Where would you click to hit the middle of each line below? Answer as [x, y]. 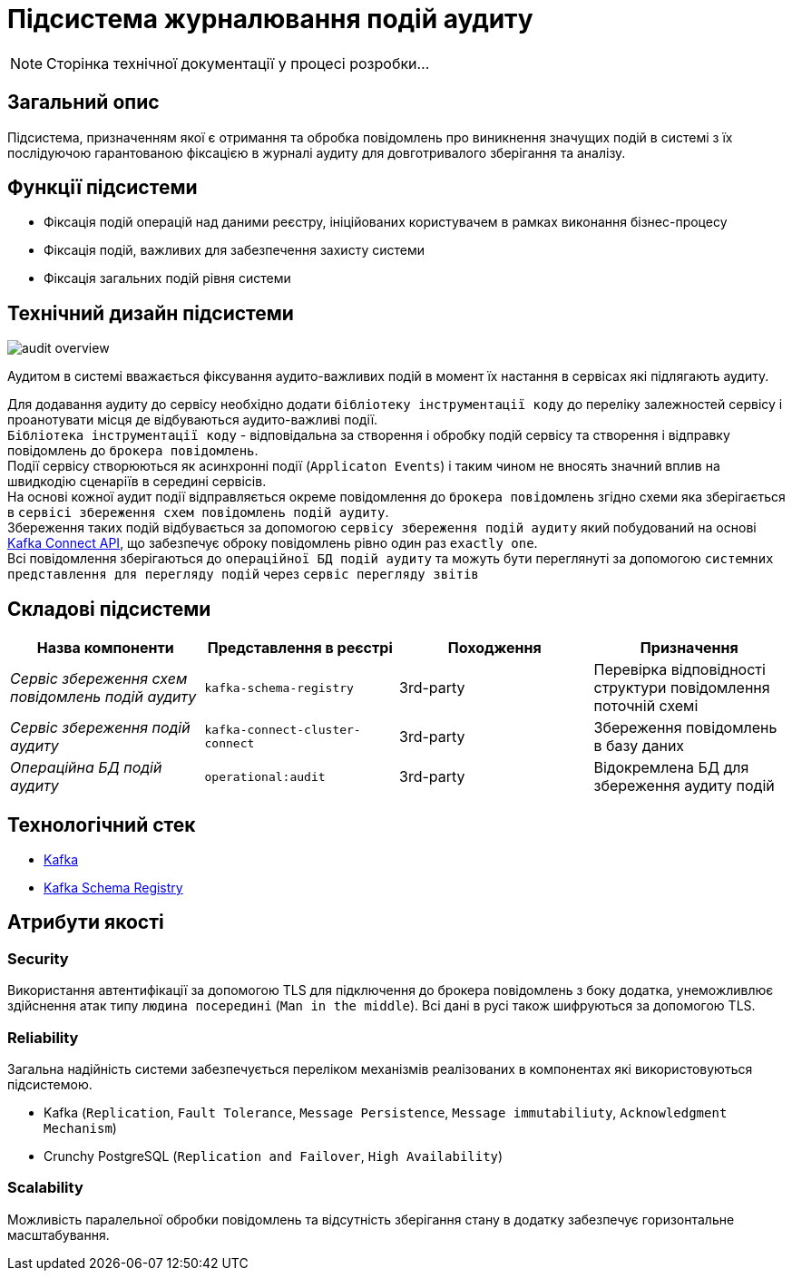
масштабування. [59, 1234]
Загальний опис [83, 102]
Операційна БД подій [86, 768]
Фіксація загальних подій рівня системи [167, 278]
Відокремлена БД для [671, 768]
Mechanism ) [80, 1127]
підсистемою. [50, 1084]
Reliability [43, 1037]
